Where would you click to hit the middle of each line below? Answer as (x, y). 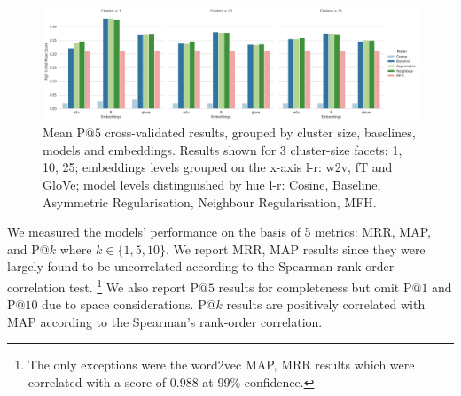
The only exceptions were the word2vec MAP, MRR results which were (221, 365)
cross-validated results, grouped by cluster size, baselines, (260, 132)
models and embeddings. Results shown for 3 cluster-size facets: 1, (223, 149)
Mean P (64, 132)
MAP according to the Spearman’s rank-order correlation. (165, 321)
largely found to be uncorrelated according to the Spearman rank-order (201, 266)
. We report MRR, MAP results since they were (295, 248)
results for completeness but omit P (315, 287)
